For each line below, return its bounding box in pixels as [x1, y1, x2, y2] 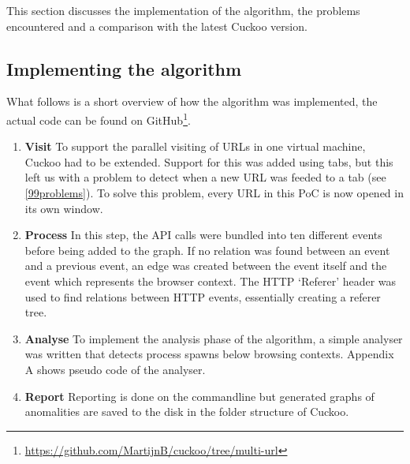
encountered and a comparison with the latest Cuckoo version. [6, 17, 307, 34]
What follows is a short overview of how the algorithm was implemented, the [6, 93, 378, 110]
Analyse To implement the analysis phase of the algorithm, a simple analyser [24, 330, 403, 346]
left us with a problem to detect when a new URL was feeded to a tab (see [24, 169, 386, 185]
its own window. [24, 200, 103, 216]
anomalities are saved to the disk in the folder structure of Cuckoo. [24, 403, 349, 420]
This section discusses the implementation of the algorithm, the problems [6, 2, 360, 18]
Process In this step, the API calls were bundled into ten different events [24, 226, 382, 243]
